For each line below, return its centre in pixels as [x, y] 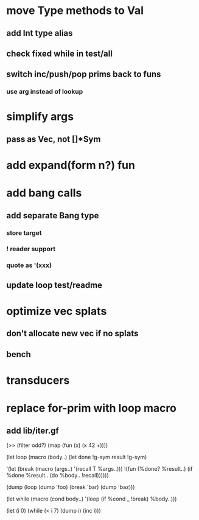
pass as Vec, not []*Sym [54, 139]
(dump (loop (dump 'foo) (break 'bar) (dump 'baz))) [71, 487]
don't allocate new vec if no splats [72, 334]
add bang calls [44, 193]
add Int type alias [40, 33]
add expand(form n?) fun [71, 165]
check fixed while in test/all [59, 53]
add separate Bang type [53, 216]
